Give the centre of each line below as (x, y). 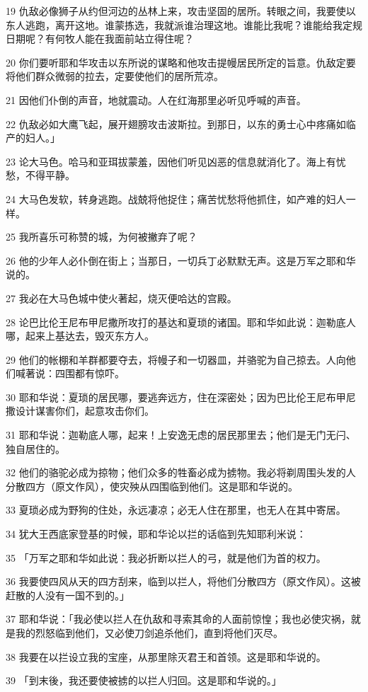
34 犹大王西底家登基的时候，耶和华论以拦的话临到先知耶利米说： (156, 534)
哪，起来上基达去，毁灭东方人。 (80, 336)
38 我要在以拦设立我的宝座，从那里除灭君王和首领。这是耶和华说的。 (166, 656)
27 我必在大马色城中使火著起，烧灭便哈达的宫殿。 (121, 298)
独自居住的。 (35, 448)
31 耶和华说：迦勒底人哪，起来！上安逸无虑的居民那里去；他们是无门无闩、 (181, 435)
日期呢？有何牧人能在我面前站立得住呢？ (100, 39)
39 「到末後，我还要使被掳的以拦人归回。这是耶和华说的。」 (144, 680)
